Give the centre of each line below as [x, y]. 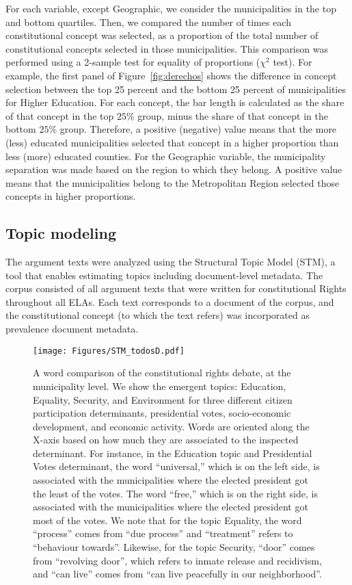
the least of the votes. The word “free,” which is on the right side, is [175, 493]
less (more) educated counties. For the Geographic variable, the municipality [166, 156]
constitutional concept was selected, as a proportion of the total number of [162, 35]
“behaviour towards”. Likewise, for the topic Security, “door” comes [174, 547]
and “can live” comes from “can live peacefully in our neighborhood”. [177, 574]
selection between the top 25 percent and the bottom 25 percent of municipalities [176, 89]
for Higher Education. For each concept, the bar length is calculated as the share [175, 102]
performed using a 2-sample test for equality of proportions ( [133, 62]
